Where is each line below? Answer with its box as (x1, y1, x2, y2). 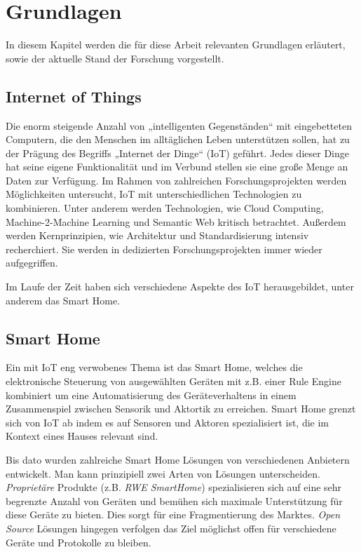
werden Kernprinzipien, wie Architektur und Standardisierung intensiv (6, 228, 309, 243)
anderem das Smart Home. (6, 292, 121, 307)
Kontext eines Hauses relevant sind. (6, 429, 158, 443)
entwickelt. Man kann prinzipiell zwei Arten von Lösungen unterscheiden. (6, 466, 320, 480)
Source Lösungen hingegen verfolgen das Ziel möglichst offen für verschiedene (6, 520, 336, 535)
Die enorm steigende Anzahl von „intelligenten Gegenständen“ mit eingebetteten (6, 118, 352, 133)
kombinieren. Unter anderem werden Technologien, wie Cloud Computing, (6, 201, 324, 215)
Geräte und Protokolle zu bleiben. (6, 534, 151, 549)
